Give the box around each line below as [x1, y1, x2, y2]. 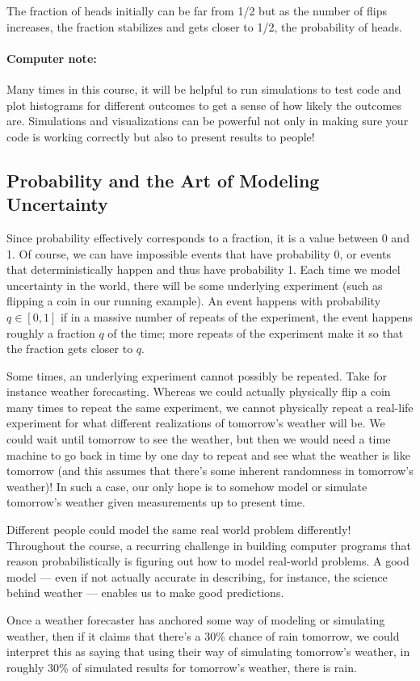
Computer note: [6, 49, 97, 66]
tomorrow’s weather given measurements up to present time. [6, 494, 305, 511]
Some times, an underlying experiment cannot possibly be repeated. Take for [6, 367, 387, 384]
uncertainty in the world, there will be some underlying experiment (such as [6, 276, 383, 293]
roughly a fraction [6, 324, 95, 341]
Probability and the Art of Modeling [6, 167, 320, 192]
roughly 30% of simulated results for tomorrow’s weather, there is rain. [6, 658, 357, 675]
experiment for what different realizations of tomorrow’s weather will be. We [6, 414, 385, 431]
